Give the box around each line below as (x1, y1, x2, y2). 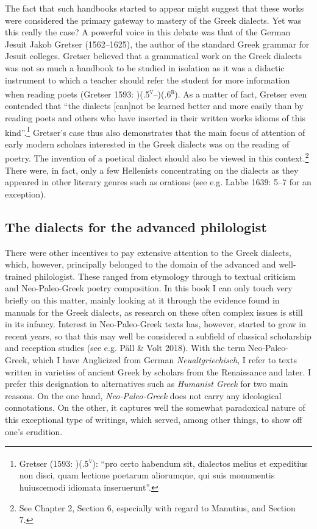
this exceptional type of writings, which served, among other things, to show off (5, 413, 302, 425)
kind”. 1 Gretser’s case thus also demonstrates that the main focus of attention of (5, 124, 305, 138)
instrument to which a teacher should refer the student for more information (5, 73, 290, 86)
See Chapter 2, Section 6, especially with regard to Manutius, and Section (19, 501, 296, 514)
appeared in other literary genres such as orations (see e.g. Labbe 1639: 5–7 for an (5, 176, 312, 188)
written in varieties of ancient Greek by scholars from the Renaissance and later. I (5, 365, 312, 378)
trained (5, 269, 32, 282)
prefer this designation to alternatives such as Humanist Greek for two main (5, 377, 288, 390)
